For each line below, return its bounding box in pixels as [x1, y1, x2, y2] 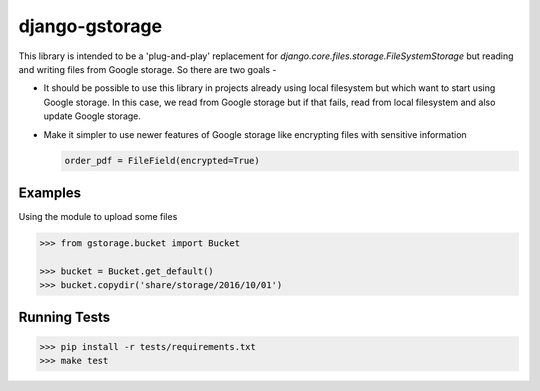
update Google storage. [43, 110, 142, 122]
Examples [18, 184, 82, 201]
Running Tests [18, 308, 110, 325]
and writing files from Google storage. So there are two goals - [18, 63, 277, 75]
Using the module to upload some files [18, 210, 178, 222]
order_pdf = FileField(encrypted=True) [64, 155, 260, 167]
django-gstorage [18, 15, 163, 37]
